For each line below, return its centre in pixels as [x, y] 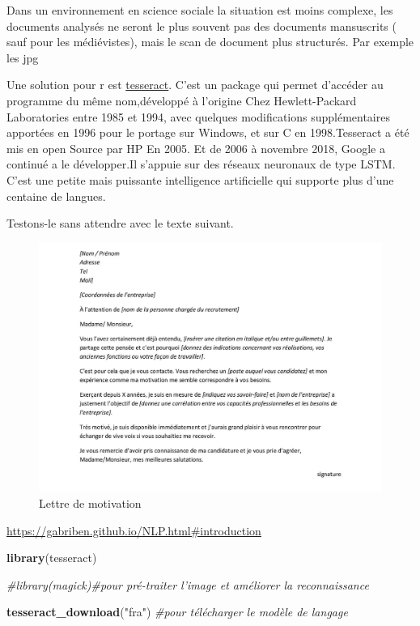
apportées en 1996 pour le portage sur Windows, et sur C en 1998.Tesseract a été [208, 132]
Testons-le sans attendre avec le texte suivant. [120, 223]
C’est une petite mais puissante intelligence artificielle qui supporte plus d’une [200, 179]
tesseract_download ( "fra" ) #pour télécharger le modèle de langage [177, 612]
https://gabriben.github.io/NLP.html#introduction [134, 530]
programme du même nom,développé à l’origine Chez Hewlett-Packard [182, 100]
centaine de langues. [56, 196]
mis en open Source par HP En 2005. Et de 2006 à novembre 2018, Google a [196, 148]
